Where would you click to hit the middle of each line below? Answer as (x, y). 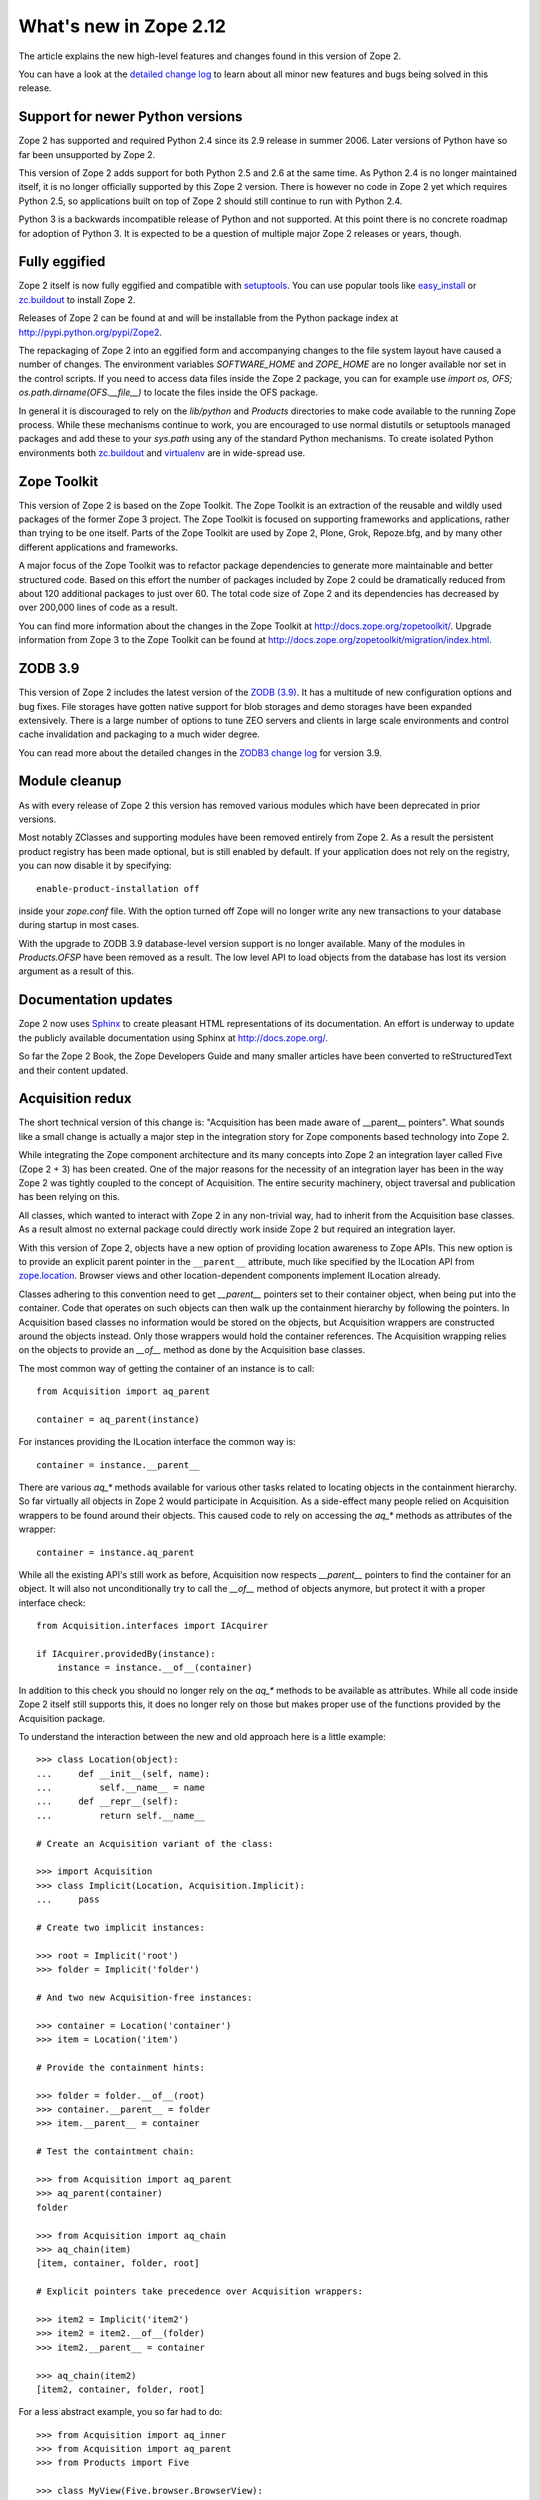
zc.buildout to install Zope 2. (77, 299)
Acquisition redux (75, 1098)
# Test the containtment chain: (115, 2151)
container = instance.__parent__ (118, 1464)
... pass (68, 1899)
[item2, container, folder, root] (120, 2389)
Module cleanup (70, 781)
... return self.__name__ (120, 1815)
